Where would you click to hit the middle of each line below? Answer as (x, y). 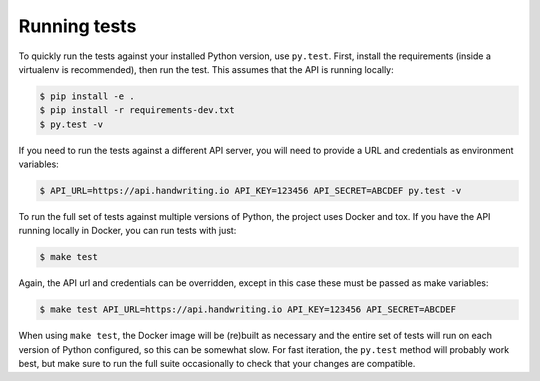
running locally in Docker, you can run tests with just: (127, 231)
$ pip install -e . (87, 96)
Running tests (77, 26)
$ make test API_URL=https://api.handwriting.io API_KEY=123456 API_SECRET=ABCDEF (248, 309)
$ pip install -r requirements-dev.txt (137, 110)
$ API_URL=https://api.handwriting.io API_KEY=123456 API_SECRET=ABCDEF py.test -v (250, 191)
